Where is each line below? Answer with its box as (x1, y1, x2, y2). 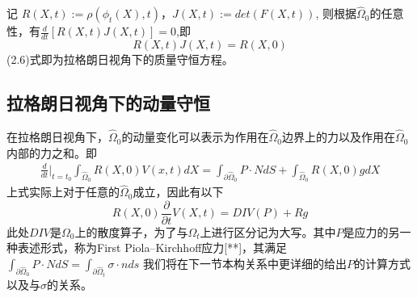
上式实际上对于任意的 (6, 183, 120, 200)
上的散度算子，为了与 (74, 223, 188, 240)
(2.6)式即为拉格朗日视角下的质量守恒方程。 (6, 51, 234, 68)
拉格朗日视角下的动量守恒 (6, 90, 210, 115)
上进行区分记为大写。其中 (200, 223, 336, 240)
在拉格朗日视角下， (6, 128, 108, 145)
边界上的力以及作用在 (282, 128, 395, 145)
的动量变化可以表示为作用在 (121, 128, 269, 145)
